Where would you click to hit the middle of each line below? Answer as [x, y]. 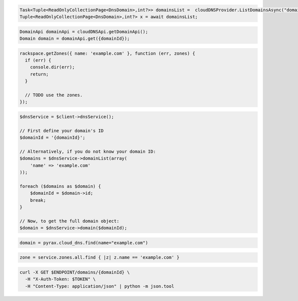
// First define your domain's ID [62, 131]
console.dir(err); [52, 67]
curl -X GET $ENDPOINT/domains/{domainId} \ [75, 272]
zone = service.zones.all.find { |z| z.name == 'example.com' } [100, 258]
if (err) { [38, 60]
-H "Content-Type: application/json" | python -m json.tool [100, 286]
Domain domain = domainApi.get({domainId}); [75, 38]
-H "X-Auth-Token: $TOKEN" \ [61, 279]
